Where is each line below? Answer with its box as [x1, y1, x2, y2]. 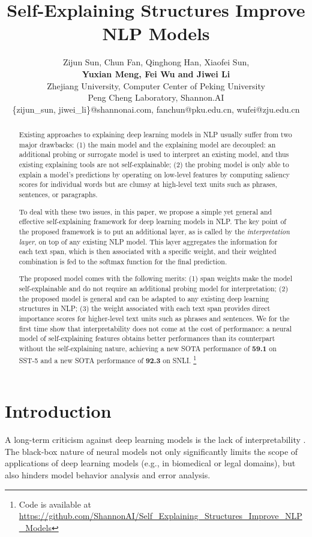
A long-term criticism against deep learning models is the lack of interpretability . [5, 433, 306, 446]
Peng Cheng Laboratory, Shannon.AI [88, 91, 224, 104]
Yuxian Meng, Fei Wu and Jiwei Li [82, 67, 230, 80]
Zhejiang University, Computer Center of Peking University [47, 79, 265, 92]
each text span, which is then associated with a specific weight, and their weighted [19, 246, 277, 257]
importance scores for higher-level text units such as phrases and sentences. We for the [19, 313, 290, 324]
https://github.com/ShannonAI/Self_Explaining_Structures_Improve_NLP [19, 509, 302, 522]
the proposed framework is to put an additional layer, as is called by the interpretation [19, 226, 290, 236]
